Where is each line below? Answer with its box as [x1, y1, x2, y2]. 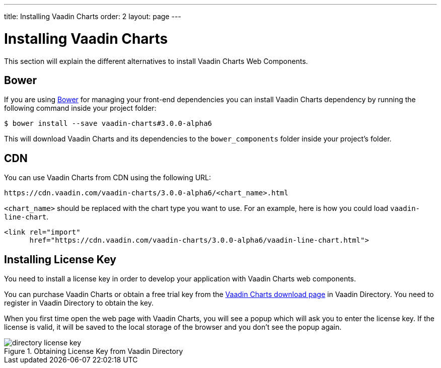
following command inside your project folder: [4, 104, 157, 113]
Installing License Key [4, 253, 116, 266]
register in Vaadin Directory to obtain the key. [4, 299, 154, 308]
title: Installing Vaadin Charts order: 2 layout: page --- [4, 12, 181, 21]
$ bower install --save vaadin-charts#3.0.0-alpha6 [4, 119, 212, 128]
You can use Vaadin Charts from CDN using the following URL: [4, 173, 211, 182]
